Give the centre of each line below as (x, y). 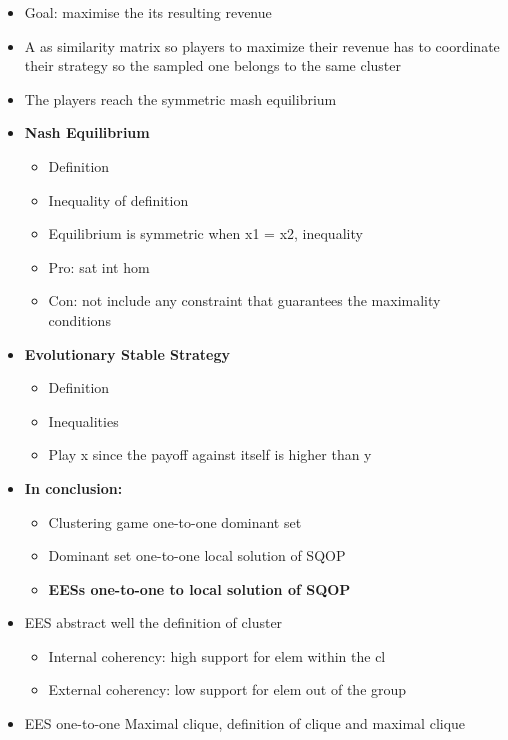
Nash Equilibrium (87, 132)
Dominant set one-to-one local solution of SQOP (197, 555)
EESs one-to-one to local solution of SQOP (199, 588)
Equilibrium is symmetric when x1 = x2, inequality (205, 233)
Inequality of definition (118, 199)
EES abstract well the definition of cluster (153, 622)
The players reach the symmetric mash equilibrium (180, 98)
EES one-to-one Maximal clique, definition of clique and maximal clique (245, 723)
